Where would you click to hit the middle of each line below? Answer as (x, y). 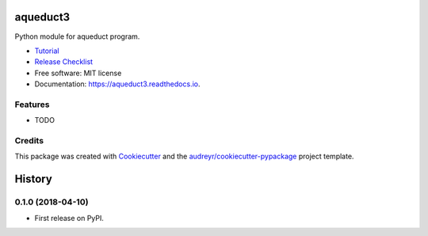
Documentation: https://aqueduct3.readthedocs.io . (118, 84)
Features (32, 105)
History (34, 179)
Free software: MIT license (78, 73)
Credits (29, 140)
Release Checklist (64, 62)
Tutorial (47, 51)
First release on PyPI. (69, 218)
